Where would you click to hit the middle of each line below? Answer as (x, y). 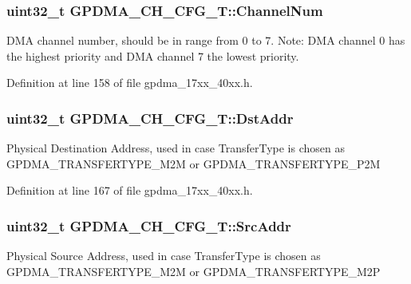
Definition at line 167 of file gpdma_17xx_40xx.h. (130, 190)
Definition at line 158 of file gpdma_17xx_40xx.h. (130, 83)
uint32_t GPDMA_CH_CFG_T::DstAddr (150, 118)
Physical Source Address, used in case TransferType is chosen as (164, 256)
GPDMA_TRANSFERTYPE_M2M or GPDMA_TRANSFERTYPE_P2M (194, 163)
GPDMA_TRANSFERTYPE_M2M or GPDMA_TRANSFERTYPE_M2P (194, 271)
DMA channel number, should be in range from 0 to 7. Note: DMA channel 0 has (206, 40)
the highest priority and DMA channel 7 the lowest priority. (153, 55)
